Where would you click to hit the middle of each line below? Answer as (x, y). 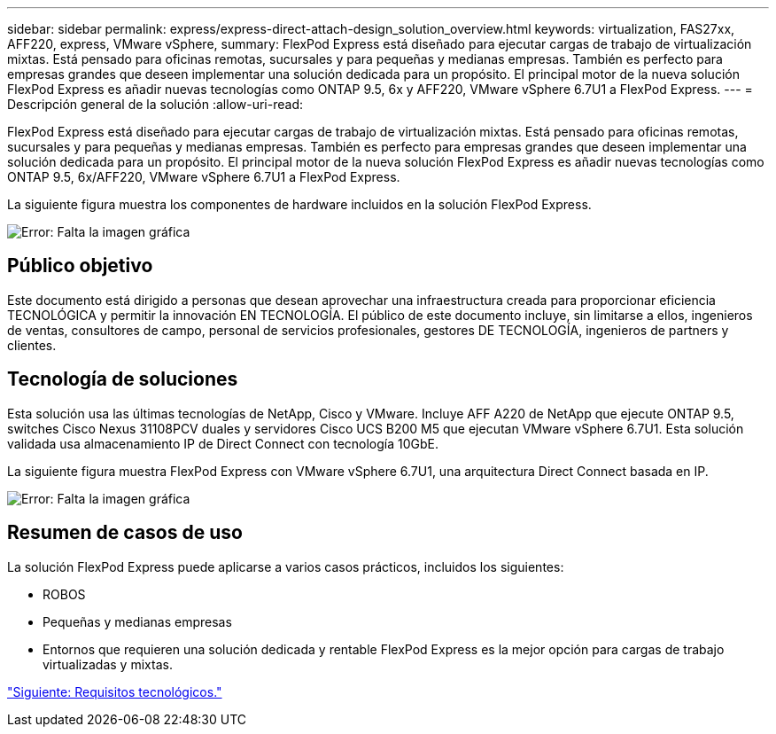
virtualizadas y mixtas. (108, 664)
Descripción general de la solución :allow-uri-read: (155, 104)
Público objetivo (80, 266)
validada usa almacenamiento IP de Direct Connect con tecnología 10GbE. (223, 443)
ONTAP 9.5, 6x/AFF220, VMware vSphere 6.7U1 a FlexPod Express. (204, 177)
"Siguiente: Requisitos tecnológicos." (115, 691)
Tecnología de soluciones (123, 379)
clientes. (32, 345)
